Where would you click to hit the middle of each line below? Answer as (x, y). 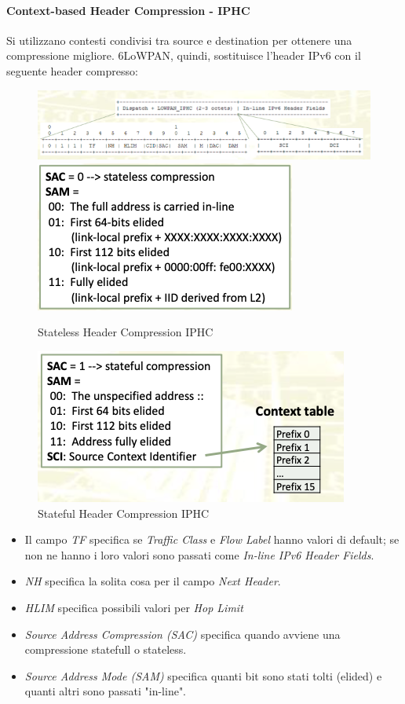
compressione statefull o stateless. (106, 649)
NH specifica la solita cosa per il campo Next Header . (153, 581)
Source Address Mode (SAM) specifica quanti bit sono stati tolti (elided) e (203, 675)
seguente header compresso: (72, 70)
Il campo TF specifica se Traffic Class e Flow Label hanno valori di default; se (212, 539)
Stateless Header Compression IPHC (126, 332)
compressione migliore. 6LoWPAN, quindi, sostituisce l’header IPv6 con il (184, 55)
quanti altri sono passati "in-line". (106, 691)
